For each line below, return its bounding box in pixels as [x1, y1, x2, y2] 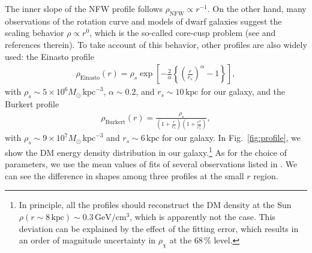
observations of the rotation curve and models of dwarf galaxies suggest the [5, 14, 282, 27]
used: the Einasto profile [5, 50, 94, 62]
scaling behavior [5, 26, 64, 39]
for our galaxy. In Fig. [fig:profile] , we [162, 131, 301, 144]
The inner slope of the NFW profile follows [5, 2, 163, 14]
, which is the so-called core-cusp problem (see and [89, 26, 276, 39]
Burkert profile [5, 98, 59, 110]
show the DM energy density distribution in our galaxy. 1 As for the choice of [5, 144, 287, 158]
